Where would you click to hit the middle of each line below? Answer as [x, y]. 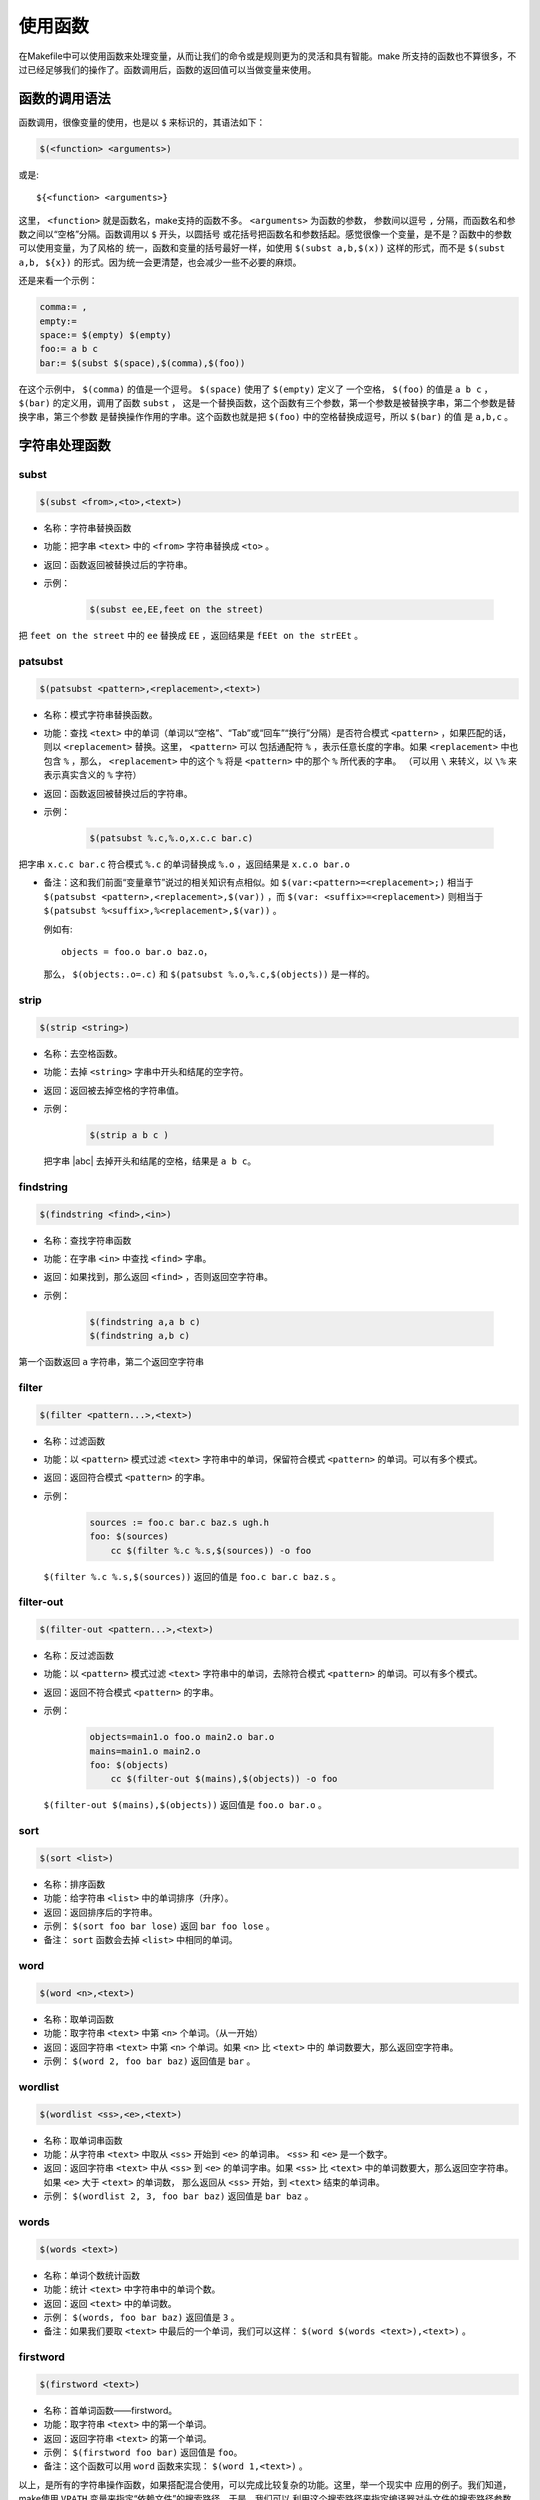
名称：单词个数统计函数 [91, 2275]
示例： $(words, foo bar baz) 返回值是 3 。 [141, 2317]
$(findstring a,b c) [139, 1336]
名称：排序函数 [74, 1884]
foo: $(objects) [129, 1765]
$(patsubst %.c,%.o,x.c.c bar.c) [171, 838]
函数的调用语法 [64, 98]
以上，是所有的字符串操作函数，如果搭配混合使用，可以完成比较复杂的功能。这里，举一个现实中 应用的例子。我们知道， [265, 2484]
